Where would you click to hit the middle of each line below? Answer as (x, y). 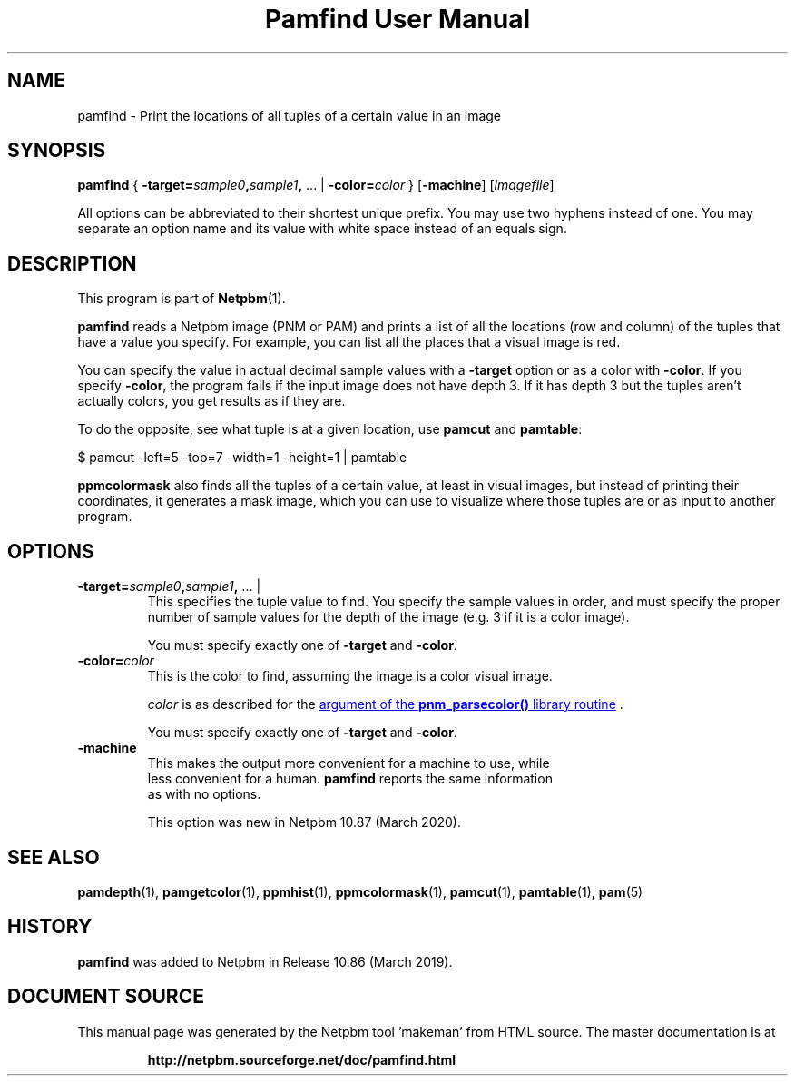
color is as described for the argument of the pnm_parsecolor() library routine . (385, 704)
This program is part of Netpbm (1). (182, 299)
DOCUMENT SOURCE (106, 997)
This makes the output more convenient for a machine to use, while (348, 763)
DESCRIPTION (72, 263)
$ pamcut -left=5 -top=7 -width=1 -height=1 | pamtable (242, 458)
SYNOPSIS (57, 151)
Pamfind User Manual (397, 19)
